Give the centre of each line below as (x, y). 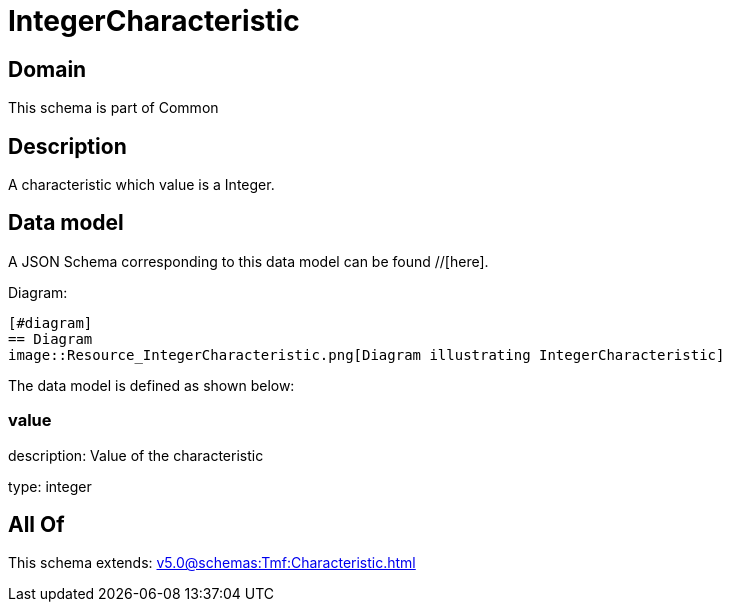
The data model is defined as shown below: (151, 385)
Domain (47, 69)
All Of (36, 525)
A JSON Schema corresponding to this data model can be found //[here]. (248, 261)
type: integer (50, 486)
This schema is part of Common (113, 108)
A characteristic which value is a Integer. (141, 185)
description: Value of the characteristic (136, 455)
